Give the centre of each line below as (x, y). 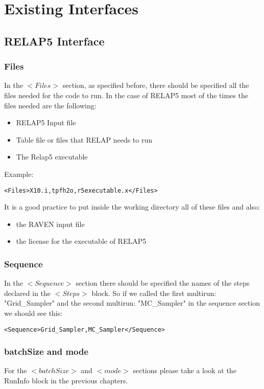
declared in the (28, 293)
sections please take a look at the (185, 370)
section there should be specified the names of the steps (163, 283)
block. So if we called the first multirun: (154, 293)
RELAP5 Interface (54, 41)
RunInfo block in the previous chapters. (66, 381)
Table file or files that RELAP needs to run (84, 139)
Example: (19, 174)
